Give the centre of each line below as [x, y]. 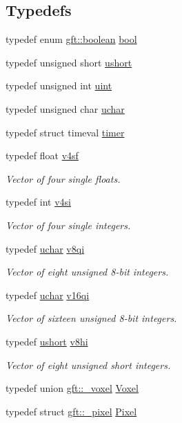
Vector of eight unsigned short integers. [88, 364]
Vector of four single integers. [68, 225]
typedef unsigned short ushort [69, 62]
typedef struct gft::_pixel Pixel [71, 411]
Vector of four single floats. [63, 178]
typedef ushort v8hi [47, 341]
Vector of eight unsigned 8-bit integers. [87, 272]
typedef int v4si [38, 202]
